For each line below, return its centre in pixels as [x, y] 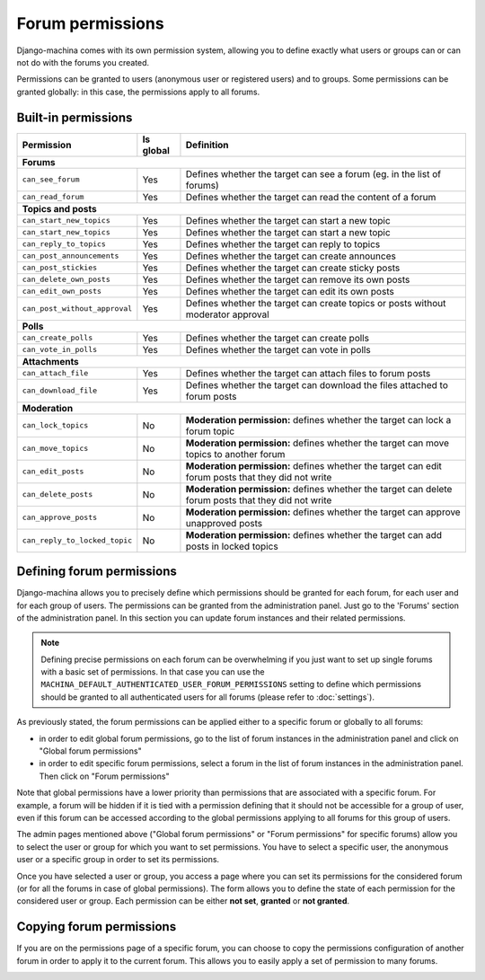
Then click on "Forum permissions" [104, 776]
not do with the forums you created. [83, 62]
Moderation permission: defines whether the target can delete [319, 489]
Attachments [51, 361]
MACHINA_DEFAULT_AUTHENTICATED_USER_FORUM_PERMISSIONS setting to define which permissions [231, 684]
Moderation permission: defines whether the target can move [317, 443]
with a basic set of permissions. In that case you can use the [153, 672]
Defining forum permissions [97, 572]
